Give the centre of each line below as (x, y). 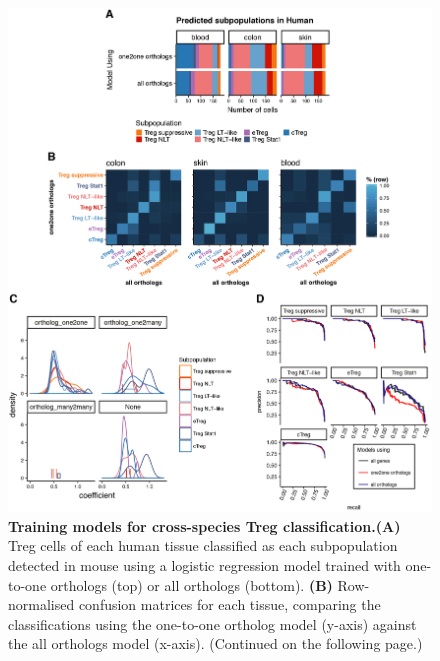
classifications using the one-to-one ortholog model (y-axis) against (212, 623)
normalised (41, 604)
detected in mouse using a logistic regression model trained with (204, 565)
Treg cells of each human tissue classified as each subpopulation (203, 545)
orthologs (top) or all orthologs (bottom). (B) (191, 584)
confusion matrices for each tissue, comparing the (229, 604)
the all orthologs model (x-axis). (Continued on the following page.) (215, 643)
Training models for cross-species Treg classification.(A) (204, 525)
